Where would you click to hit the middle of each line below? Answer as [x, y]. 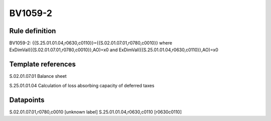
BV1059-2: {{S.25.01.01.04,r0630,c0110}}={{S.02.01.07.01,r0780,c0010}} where [91, 43]
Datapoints [27, 100]
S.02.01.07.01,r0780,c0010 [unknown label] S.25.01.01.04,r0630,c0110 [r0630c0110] [96, 112]
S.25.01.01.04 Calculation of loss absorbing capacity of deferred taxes [82, 85]
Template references [43, 65]
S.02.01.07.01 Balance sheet [38, 76]
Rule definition [33, 31]
